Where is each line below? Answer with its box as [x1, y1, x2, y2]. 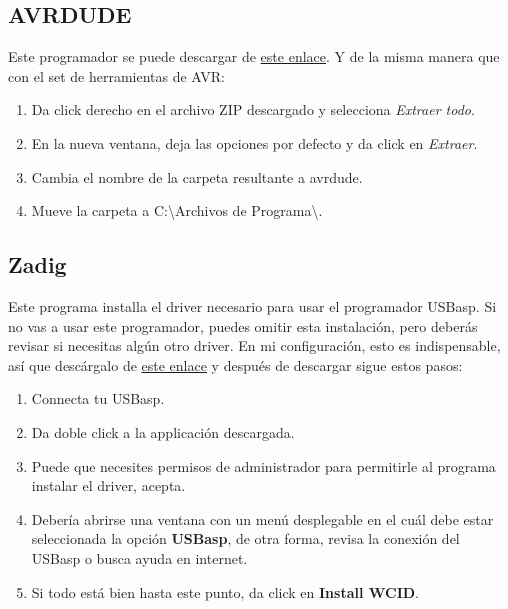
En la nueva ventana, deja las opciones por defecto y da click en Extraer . [31, 132, 478, 153]
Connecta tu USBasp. [31, 388, 165, 409]
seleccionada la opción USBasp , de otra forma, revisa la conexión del [31, 528, 460, 549]
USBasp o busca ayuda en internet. [31, 547, 248, 568]
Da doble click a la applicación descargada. [31, 421, 295, 442]
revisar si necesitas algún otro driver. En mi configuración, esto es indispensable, [8, 335, 501, 356]
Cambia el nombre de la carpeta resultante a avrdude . [31, 166, 363, 187]
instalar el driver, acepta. [31, 475, 186, 496]
